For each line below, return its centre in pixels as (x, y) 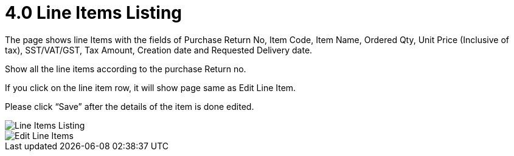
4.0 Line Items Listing (94, 13)
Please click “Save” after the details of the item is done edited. (130, 106)
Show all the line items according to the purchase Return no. (126, 69)
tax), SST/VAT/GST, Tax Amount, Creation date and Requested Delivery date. (159, 50)
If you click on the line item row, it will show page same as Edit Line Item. (151, 87)
